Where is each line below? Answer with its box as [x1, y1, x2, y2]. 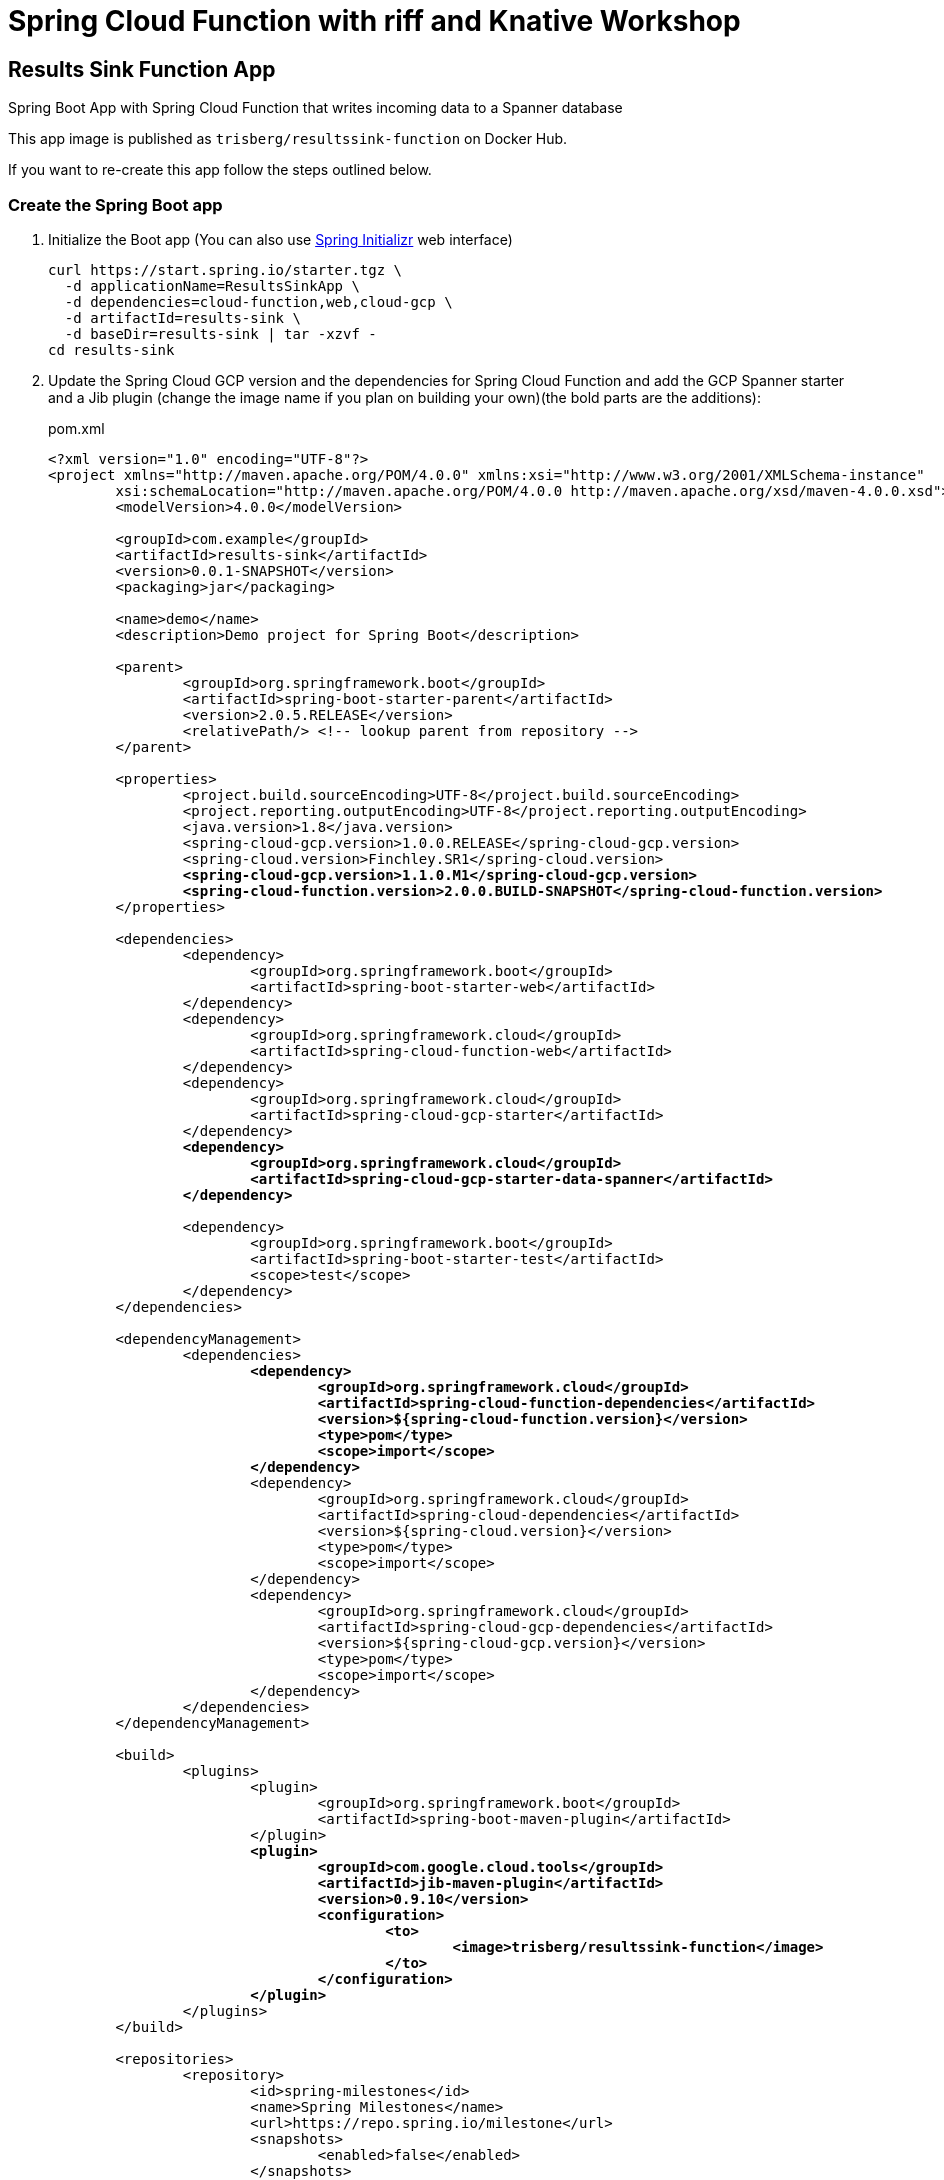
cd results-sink [48, 341, 175, 358]
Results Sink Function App [8, 56, 276, 82]
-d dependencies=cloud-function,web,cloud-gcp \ [64, 293, 453, 310]
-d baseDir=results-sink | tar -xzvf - [64, 325, 377, 342]
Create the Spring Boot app [8, 194, 223, 215]
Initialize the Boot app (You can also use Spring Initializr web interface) [48, 230, 513, 248]
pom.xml [48, 419, 105, 437]
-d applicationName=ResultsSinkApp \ [64, 277, 360, 294]
